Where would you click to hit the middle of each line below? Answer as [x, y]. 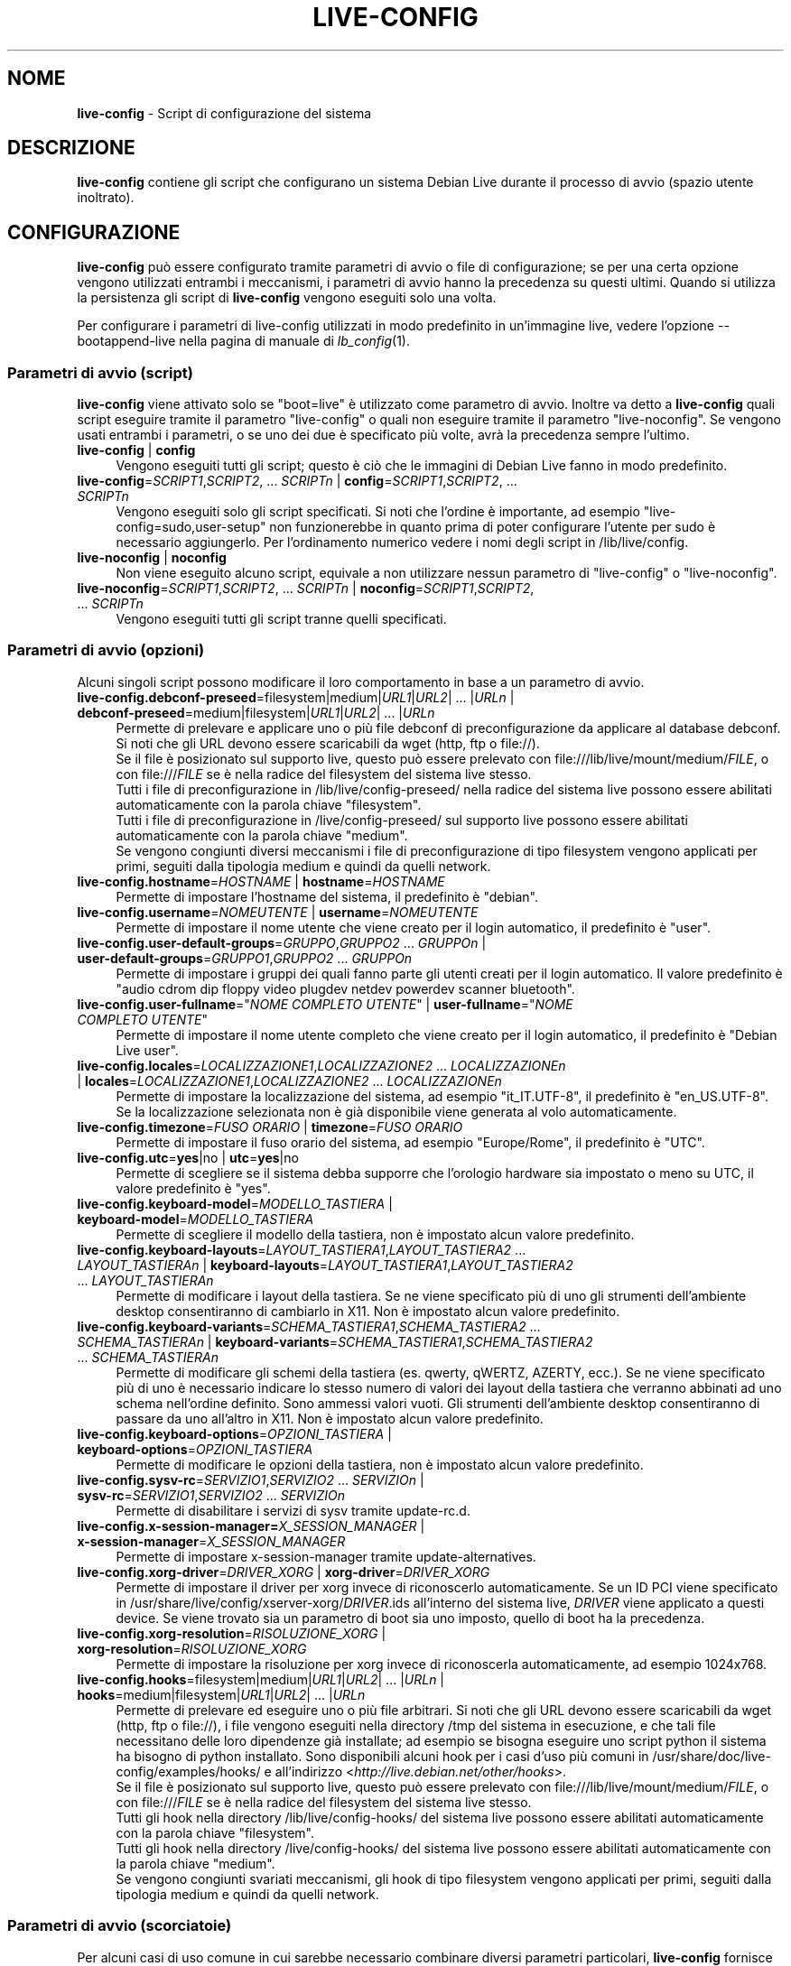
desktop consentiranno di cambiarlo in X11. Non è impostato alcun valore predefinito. [368, 1311]
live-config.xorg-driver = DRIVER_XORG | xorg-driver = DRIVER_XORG [284, 1572]
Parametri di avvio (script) [100, 372]
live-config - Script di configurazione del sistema [224, 113]
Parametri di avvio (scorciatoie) [120, 1926]
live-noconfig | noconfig [152, 558]
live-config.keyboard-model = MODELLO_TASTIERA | [235, 1203]
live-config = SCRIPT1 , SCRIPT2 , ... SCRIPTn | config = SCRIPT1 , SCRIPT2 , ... [297, 481]
